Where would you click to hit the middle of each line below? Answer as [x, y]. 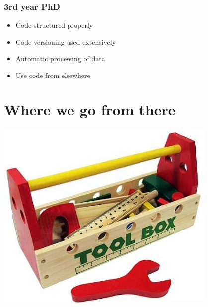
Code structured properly [54, 25]
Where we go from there [90, 109]
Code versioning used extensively [66, 41]
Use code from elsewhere [53, 75]
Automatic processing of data [60, 58]
